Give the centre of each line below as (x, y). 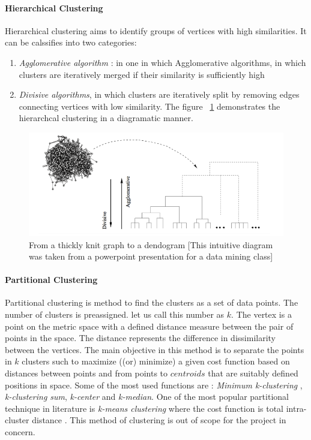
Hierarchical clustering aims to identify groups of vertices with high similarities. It (156, 30)
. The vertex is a (261, 314)
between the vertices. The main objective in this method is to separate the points (155, 349)
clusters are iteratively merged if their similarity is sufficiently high (142, 74)
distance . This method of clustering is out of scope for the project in (159, 420)
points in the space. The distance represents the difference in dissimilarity (140, 338)
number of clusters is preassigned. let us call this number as (115, 314)
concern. (20, 432)
